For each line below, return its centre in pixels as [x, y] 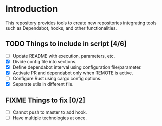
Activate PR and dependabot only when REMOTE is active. [73, 73]
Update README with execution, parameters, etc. [64, 56]
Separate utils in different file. [43, 84]
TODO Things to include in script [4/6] [66, 44]
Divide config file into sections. [44, 61]
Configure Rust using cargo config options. [57, 79]
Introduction [32, 9]
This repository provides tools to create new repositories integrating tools [81, 23]
